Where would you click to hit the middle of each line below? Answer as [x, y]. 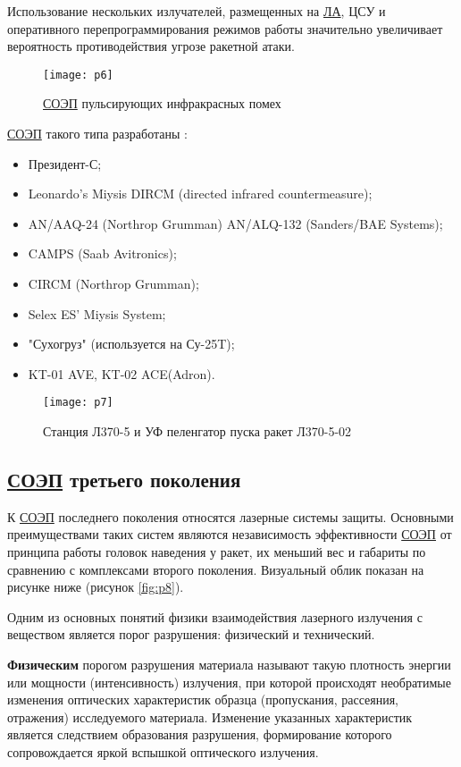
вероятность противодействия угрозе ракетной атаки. [151, 46]
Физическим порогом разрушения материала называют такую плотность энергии [229, 664]
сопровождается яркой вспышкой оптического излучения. [163, 751]
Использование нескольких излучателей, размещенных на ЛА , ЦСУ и [197, 11]
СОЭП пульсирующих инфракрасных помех [162, 103]
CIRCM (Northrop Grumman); [113, 283]
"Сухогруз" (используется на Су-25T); [131, 344]
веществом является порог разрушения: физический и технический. [191, 634]
